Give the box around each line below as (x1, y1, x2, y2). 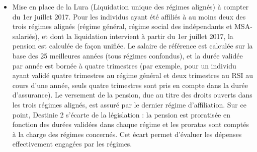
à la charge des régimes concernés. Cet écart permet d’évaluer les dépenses (12, 128, 242, 139)
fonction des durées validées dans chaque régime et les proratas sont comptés (12, 119, 249, 129)
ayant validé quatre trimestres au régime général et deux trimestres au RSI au (12, 70, 253, 80)
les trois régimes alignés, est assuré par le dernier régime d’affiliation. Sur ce (12, 99, 246, 109)
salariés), (12, 30, 40, 41)
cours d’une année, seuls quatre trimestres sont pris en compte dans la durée (12, 79, 248, 90)
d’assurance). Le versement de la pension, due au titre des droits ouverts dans (12, 89, 252, 100)
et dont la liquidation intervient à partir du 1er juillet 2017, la (42, 30, 233, 41)
